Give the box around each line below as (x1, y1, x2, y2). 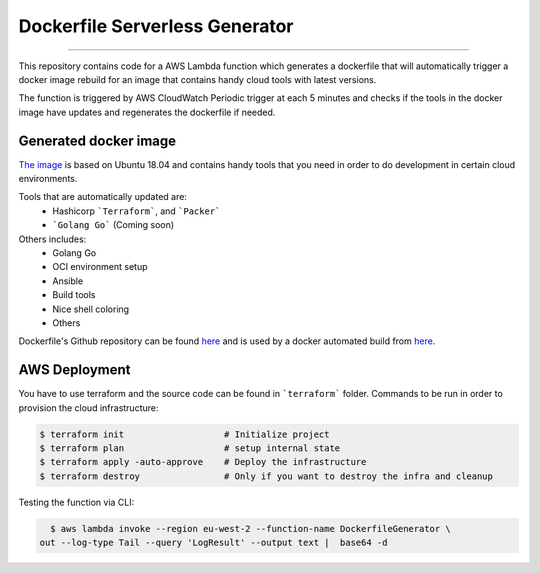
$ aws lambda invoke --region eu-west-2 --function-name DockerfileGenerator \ (50, 523, 452, 534)
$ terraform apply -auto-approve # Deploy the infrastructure (39, 456, 367, 468)
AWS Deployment (18, 361, 131, 379)
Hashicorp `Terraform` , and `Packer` (52, 205, 221, 217)
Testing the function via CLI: (18, 496, 135, 508)
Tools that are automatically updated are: (18, 191, 187, 203)
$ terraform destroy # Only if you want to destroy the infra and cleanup (39, 470, 494, 482)
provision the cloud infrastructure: (18, 401, 159, 414)
